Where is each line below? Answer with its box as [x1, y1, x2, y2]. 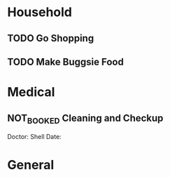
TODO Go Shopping [7, 32, 94, 44]
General [7, 157, 55, 173]
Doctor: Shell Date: [7, 133, 62, 141]
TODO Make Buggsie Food [7, 55, 124, 67]
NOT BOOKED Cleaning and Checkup [7, 112, 164, 126]
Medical [7, 84, 55, 100]
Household [7, 4, 72, 20]
